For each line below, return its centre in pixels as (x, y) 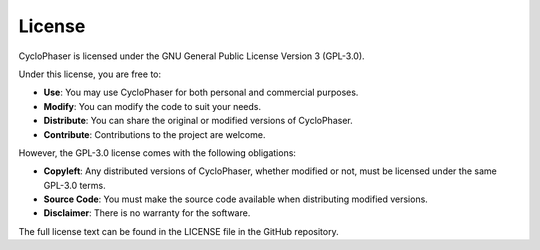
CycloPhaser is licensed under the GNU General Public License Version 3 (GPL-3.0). (191, 56)
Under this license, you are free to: (90, 74)
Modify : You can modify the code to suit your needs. (152, 106)
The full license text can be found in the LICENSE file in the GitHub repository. (178, 231)
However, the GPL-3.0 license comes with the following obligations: (157, 152)
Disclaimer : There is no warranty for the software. (147, 213)
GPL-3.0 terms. (74, 185)
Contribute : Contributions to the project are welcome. (154, 134)
